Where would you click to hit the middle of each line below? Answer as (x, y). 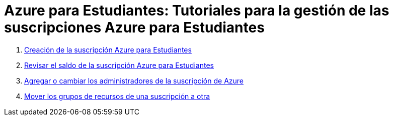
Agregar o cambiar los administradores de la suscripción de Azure (134, 80)
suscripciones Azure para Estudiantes (134, 27)
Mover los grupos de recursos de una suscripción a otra (117, 96)
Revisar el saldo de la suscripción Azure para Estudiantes (119, 65)
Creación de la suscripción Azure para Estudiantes (108, 49)
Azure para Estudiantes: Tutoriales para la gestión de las (197, 10)
